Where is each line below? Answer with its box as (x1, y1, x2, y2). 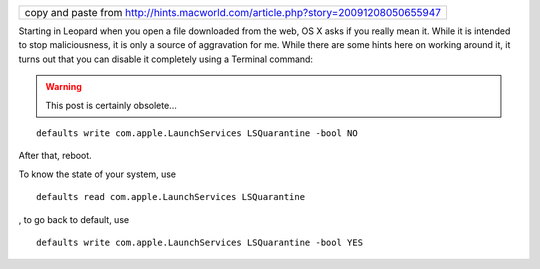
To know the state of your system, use (18, 168, 177, 180)
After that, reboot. (18, 150, 92, 162)
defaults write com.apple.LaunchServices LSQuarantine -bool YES (36, 236, 364, 248)
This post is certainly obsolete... (45, 99, 177, 111)
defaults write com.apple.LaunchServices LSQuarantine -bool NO (36, 127, 359, 139)
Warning (45, 81, 82, 93)
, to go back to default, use (18, 213, 130, 225)
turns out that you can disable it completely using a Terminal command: (18, 53, 314, 65)
